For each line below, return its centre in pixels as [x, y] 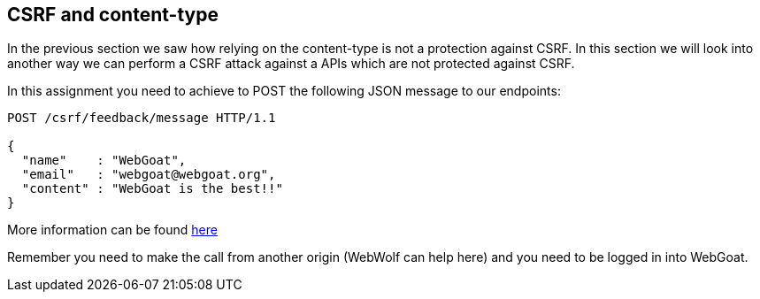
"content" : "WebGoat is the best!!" [152, 189]
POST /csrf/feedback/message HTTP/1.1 [142, 118]
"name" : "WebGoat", [104, 161]
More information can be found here [112, 230]
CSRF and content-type [113, 15]
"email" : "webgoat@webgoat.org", [149, 175]
